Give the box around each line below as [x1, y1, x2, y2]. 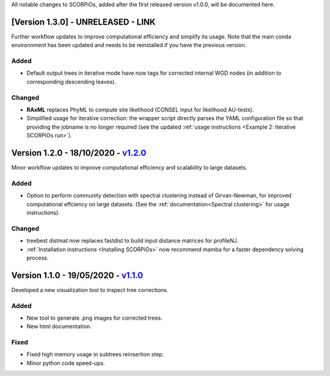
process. [26, 254, 49, 261]
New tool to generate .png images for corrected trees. [26, 314, 163, 321]
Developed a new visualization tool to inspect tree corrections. [11, 286, 169, 293]
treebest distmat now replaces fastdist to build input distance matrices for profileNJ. [26, 237, 238, 244]
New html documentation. [26, 323, 92, 330]
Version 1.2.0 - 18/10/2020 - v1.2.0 [11, 148, 147, 158]
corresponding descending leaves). [26, 78, 116, 85]
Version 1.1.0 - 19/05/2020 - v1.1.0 [11, 270, 144, 280]
